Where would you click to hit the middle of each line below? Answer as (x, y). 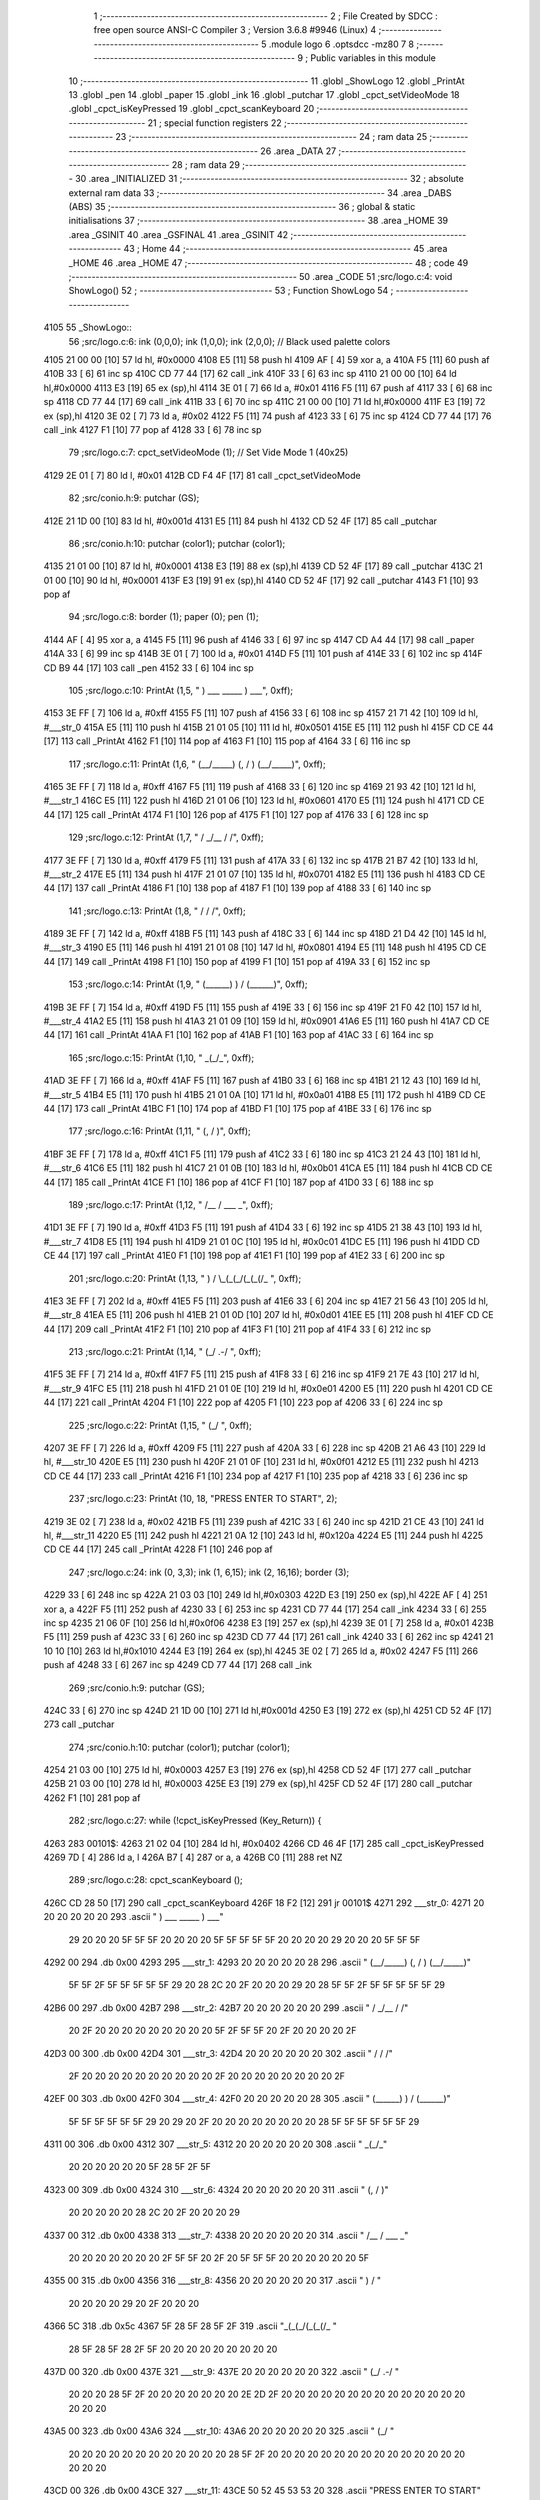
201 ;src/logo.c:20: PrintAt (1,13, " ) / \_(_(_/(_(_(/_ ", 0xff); (185, 1278)
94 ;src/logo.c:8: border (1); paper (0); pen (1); (163, 617)
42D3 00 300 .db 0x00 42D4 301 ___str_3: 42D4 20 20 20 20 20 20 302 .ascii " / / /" (218, 2053)
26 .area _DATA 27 (298, 151)
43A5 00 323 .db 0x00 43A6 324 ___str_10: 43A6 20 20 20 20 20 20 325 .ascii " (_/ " (219, 2431)
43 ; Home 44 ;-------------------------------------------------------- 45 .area (285, 249)
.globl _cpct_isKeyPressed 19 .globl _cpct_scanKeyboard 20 (191, 109)
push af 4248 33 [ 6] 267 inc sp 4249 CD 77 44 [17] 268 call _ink (177, 1665)
